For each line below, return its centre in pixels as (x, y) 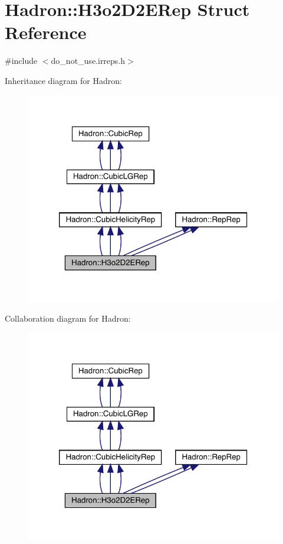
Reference (46, 32)
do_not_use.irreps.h (88, 61)
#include (21, 61)
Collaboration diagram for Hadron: (68, 318)
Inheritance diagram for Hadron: (63, 80)
